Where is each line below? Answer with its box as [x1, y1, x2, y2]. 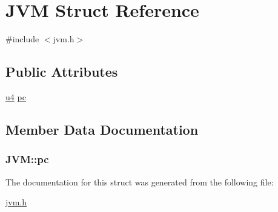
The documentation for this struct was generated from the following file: [5, 175, 274, 188]
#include [5, 33, 39, 45]
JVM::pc [5, 152, 49, 167]
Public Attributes [5, 62, 118, 81]
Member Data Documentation [5, 120, 199, 138]
